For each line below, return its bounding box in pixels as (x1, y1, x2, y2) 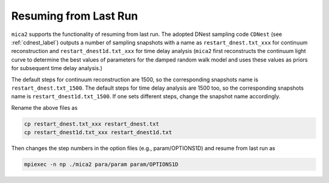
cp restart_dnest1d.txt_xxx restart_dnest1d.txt (24, 129, 172, 136)
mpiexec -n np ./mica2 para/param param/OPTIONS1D (24, 161, 179, 168)
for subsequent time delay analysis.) (11, 65, 103, 72)
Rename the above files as (11, 104, 78, 111)
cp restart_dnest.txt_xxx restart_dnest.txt (24, 120, 160, 127)
